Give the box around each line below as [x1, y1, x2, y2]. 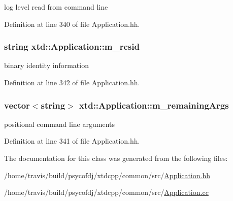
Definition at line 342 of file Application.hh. [4, 77, 140, 87]
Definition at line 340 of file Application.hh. [4, 18, 140, 29]
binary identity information [4, 60, 89, 71]
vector [4, 98, 30, 111]
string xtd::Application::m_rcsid [4, 40, 140, 53]
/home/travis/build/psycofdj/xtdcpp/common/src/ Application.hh [4, 170, 211, 180]
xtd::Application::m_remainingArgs [79, 98, 229, 111]
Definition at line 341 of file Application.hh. [4, 136, 140, 146]
